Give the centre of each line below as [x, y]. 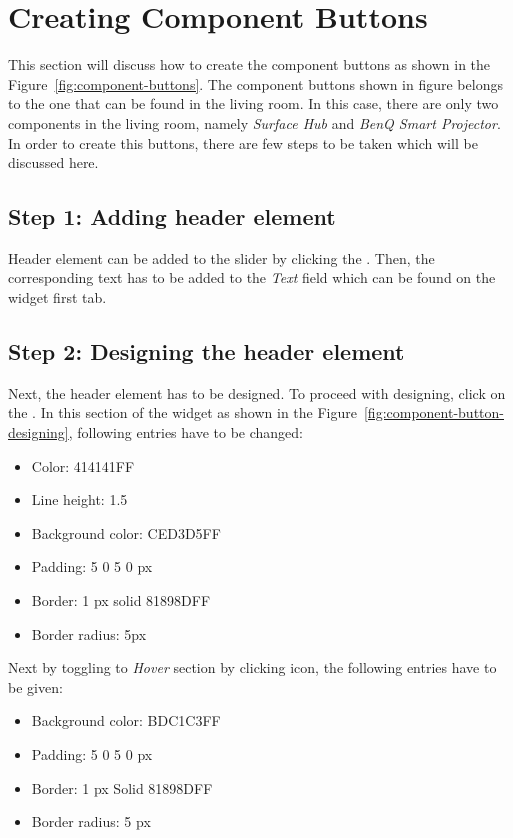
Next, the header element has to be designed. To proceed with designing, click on [257, 392]
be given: [35, 686]
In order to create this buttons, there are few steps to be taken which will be [243, 142]
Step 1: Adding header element [172, 216]
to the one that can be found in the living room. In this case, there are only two [253, 103]
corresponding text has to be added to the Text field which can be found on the [252, 277]
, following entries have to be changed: [185, 432]
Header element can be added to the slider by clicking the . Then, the [221, 257]
